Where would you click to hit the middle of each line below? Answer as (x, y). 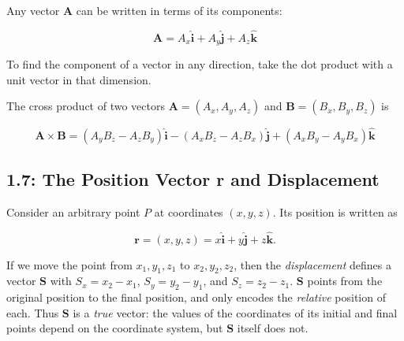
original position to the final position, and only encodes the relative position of (196, 297)
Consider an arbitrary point (73, 211)
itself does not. (273, 328)
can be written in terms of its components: (179, 10)
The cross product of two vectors (86, 106)
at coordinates (189, 211)
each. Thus (33, 312)
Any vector (33, 10)
